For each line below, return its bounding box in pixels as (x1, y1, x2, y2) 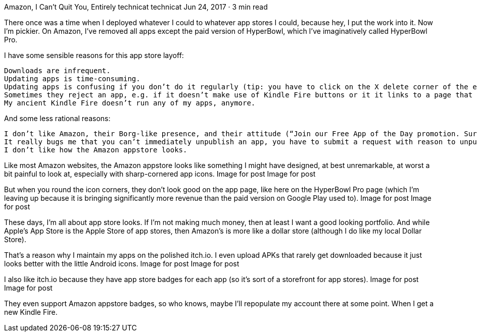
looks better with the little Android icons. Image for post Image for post (4, 259, 240, 268)
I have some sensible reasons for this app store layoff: (4, 51, 184, 60)
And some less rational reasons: (4, 114, 111, 123)
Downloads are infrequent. (4, 67, 111, 75)
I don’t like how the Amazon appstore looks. (4, 146, 187, 154)
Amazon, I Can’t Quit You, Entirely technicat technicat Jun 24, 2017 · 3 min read (4, 3, 268, 11)
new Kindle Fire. (4, 308, 58, 316)
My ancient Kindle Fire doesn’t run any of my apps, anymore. (4, 99, 256, 107)
